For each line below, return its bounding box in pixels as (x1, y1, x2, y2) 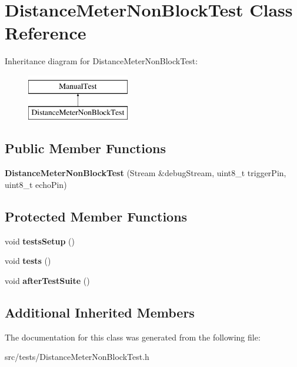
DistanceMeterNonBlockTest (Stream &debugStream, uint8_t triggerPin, (5, 167, 286, 179)
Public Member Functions (5, 139, 166, 157)
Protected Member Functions (5, 207, 188, 225)
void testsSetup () (5, 234, 75, 247)
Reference (5, 21, 86, 45)
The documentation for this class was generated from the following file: (5, 330, 261, 343)
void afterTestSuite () (5, 274, 90, 286)
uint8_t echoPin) (5, 178, 67, 190)
